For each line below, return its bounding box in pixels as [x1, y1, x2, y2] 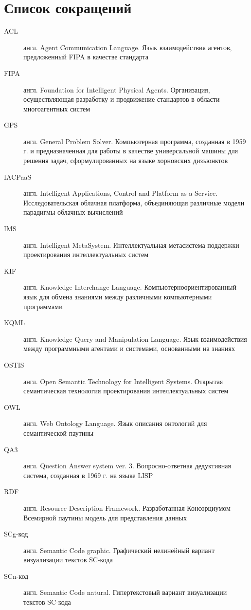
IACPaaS [4, 171, 32, 182]
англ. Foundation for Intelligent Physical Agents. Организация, [23, 84, 210, 94]
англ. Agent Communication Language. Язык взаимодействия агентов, [23, 42, 232, 52]
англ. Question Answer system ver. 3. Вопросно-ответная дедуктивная [23, 461, 231, 471]
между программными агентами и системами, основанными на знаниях [23, 343, 235, 353]
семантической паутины [23, 427, 94, 438]
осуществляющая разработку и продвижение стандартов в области [23, 94, 220, 104]
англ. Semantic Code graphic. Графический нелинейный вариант [23, 545, 215, 555]
